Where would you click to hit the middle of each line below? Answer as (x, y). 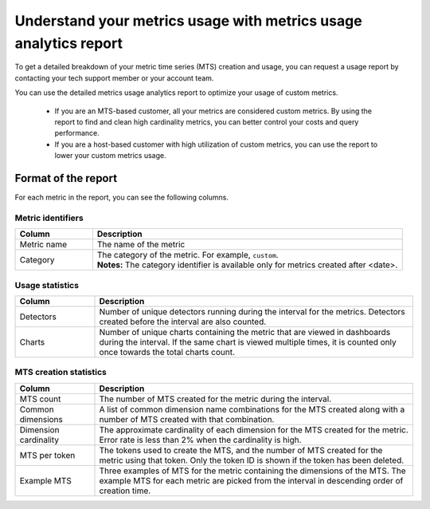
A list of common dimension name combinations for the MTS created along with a (252, 409)
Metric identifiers (49, 218)
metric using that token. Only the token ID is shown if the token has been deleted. (252, 460)
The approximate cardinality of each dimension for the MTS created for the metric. (254, 429)
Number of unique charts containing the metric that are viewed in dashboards (245, 332)
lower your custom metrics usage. (110, 156)
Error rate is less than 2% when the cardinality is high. (200, 440)
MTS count (40, 399)
